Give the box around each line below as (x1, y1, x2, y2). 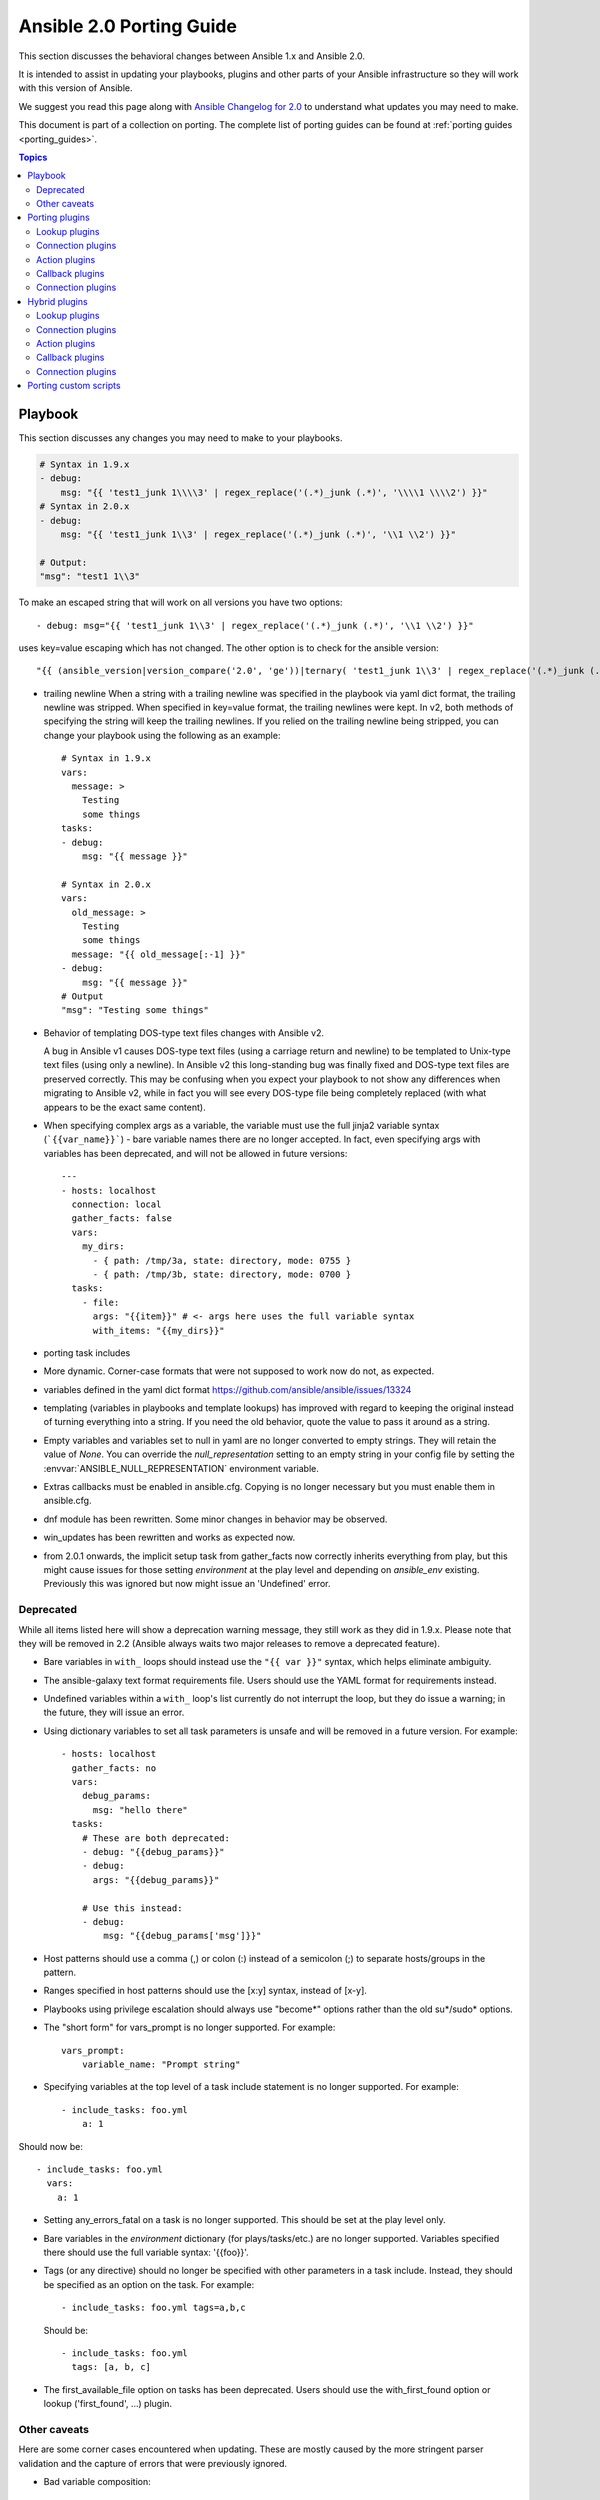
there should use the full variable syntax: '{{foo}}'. (43, 2246, 249, 2258)
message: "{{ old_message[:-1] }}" (71, 948, 247, 960)
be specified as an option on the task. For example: (43, 2278, 255, 2290)
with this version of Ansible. (18, 82, 134, 94)
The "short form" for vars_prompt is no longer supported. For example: (43, 2021, 336, 2034)
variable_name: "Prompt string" (81, 2059, 241, 2070)
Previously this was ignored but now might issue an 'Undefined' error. (43, 1578, 331, 1590)
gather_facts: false (71, 1213, 173, 1224)
